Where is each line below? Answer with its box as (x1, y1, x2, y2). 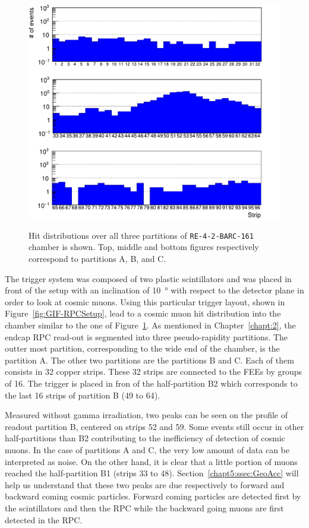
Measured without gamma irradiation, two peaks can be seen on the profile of (5, 409, 288, 421)
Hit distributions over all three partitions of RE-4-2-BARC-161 (29, 229, 254, 241)
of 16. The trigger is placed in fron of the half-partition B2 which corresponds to (5, 377, 298, 390)
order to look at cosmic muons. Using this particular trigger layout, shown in (5, 295, 285, 308)
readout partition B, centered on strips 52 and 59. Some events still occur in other (5, 420, 304, 432)
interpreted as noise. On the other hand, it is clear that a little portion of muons (5, 455, 298, 467)
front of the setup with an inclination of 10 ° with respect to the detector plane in (5, 284, 304, 296)
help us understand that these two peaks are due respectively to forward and (5, 478, 285, 491)
